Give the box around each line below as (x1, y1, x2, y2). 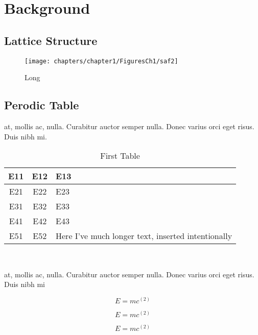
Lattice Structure (4, 32, 98, 48)
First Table (100, 150, 140, 162)
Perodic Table (4, 97, 79, 113)
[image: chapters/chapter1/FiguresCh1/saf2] (25, 57, 178, 65)
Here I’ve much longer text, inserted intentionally (56, 230, 232, 242)
